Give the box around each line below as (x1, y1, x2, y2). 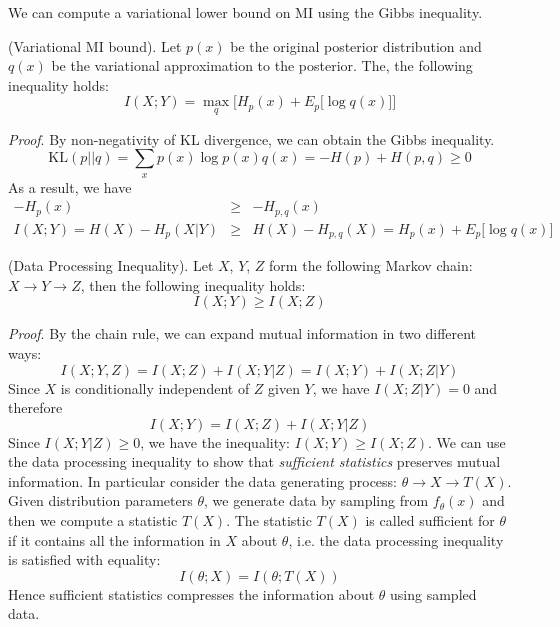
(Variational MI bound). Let (8, 35, 182, 56)
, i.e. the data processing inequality (288, 529, 504, 550)
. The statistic (226, 510, 312, 531)
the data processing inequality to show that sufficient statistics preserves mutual (8, 451, 501, 472)
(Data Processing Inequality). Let (8, 255, 214, 276)
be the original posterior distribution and (230, 35, 482, 56)
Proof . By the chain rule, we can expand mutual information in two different (8, 323, 477, 344)
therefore (8, 397, 63, 418)
